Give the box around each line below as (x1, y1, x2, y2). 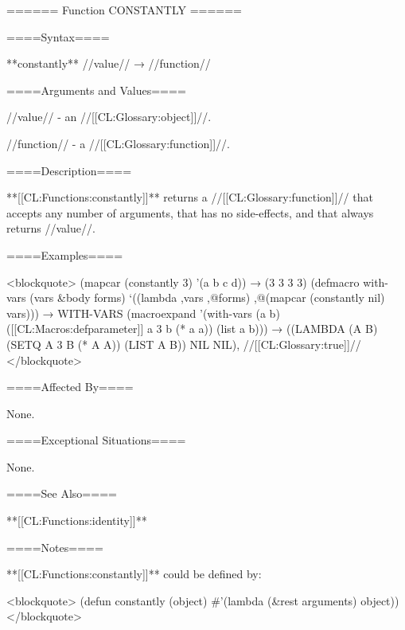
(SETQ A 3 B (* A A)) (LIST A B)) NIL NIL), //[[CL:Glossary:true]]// (6, 335, 361, 352)
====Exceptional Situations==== (6, 432, 186, 448)
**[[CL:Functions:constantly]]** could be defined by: (6, 565, 262, 582)
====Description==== (6, 162, 132, 178)
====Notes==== (6, 538, 103, 555)
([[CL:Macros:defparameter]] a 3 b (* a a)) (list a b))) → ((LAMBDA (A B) (6, 320, 378, 337)
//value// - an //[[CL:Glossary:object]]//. (6, 108, 212, 125)
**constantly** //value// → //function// (6, 55, 211, 72)
